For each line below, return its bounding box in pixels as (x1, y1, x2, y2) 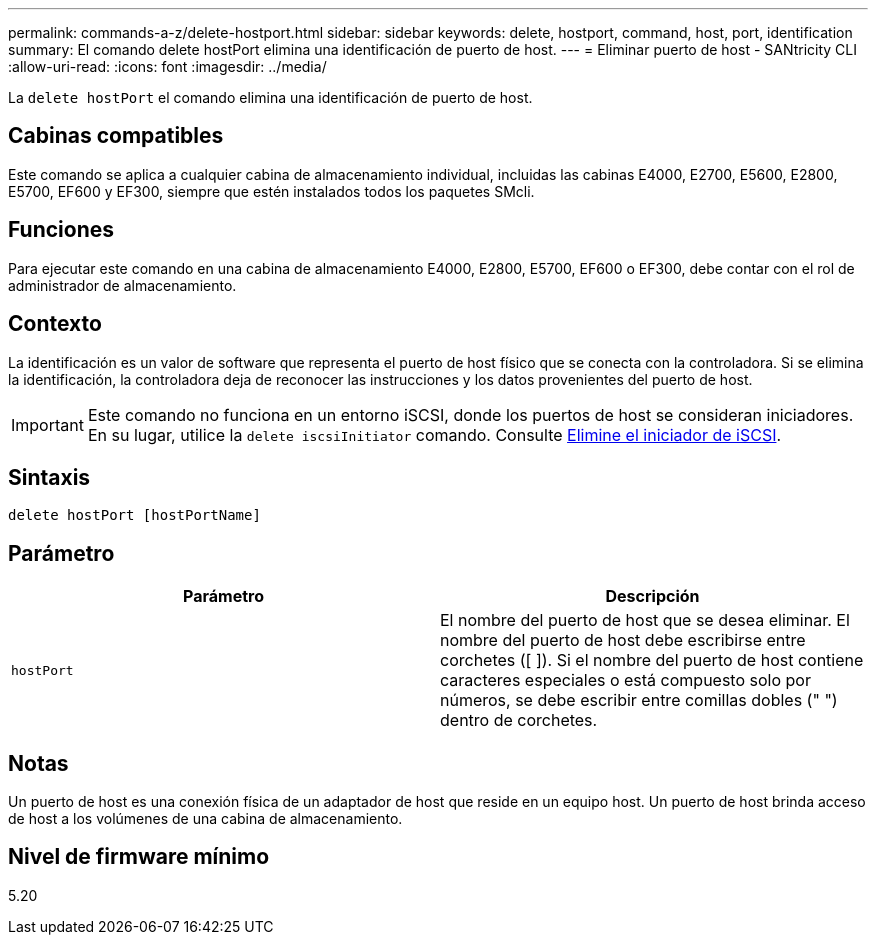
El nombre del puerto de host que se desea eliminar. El (440, 610, 850, 631)
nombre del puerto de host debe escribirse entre (440, 630, 806, 651)
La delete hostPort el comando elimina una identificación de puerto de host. (8, 89, 533, 106)
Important (11, 414, 84, 435)
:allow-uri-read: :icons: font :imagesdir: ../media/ (8, 58, 327, 75)
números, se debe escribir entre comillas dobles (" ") (440, 690, 838, 711)
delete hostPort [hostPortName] (8, 507, 261, 524)
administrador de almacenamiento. (8, 276, 237, 294)
